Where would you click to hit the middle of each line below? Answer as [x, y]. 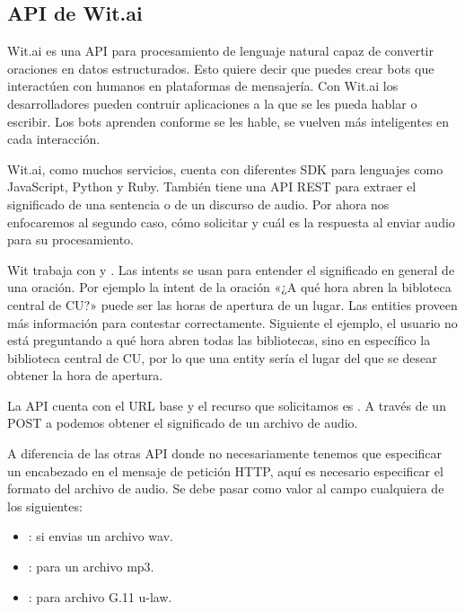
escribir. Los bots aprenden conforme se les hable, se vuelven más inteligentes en [228, 121]
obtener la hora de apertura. [85, 375]
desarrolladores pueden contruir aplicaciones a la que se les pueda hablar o [212, 103]
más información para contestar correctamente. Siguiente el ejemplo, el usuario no [232, 322]
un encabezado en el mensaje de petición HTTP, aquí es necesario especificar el [225, 470]
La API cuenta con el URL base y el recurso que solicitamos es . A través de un [227, 405]
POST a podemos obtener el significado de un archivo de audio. [183, 423]
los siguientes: [45, 506]
